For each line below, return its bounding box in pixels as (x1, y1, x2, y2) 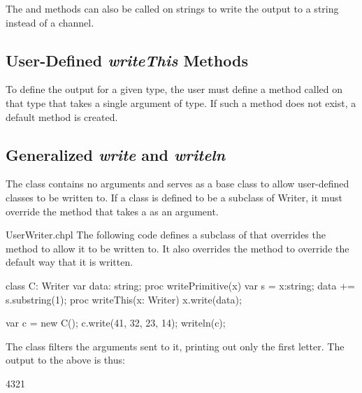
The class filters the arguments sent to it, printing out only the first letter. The (6, 338, 345, 353)
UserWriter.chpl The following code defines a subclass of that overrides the (6, 227, 326, 242)
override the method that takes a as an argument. (6, 203, 219, 218)
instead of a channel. (6, 15, 94, 29)
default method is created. (6, 109, 118, 124)
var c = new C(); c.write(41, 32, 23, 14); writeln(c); (6, 315, 226, 330)
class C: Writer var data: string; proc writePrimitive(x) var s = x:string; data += (6, 278, 355, 292)
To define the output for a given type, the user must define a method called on (6, 82, 343, 97)
